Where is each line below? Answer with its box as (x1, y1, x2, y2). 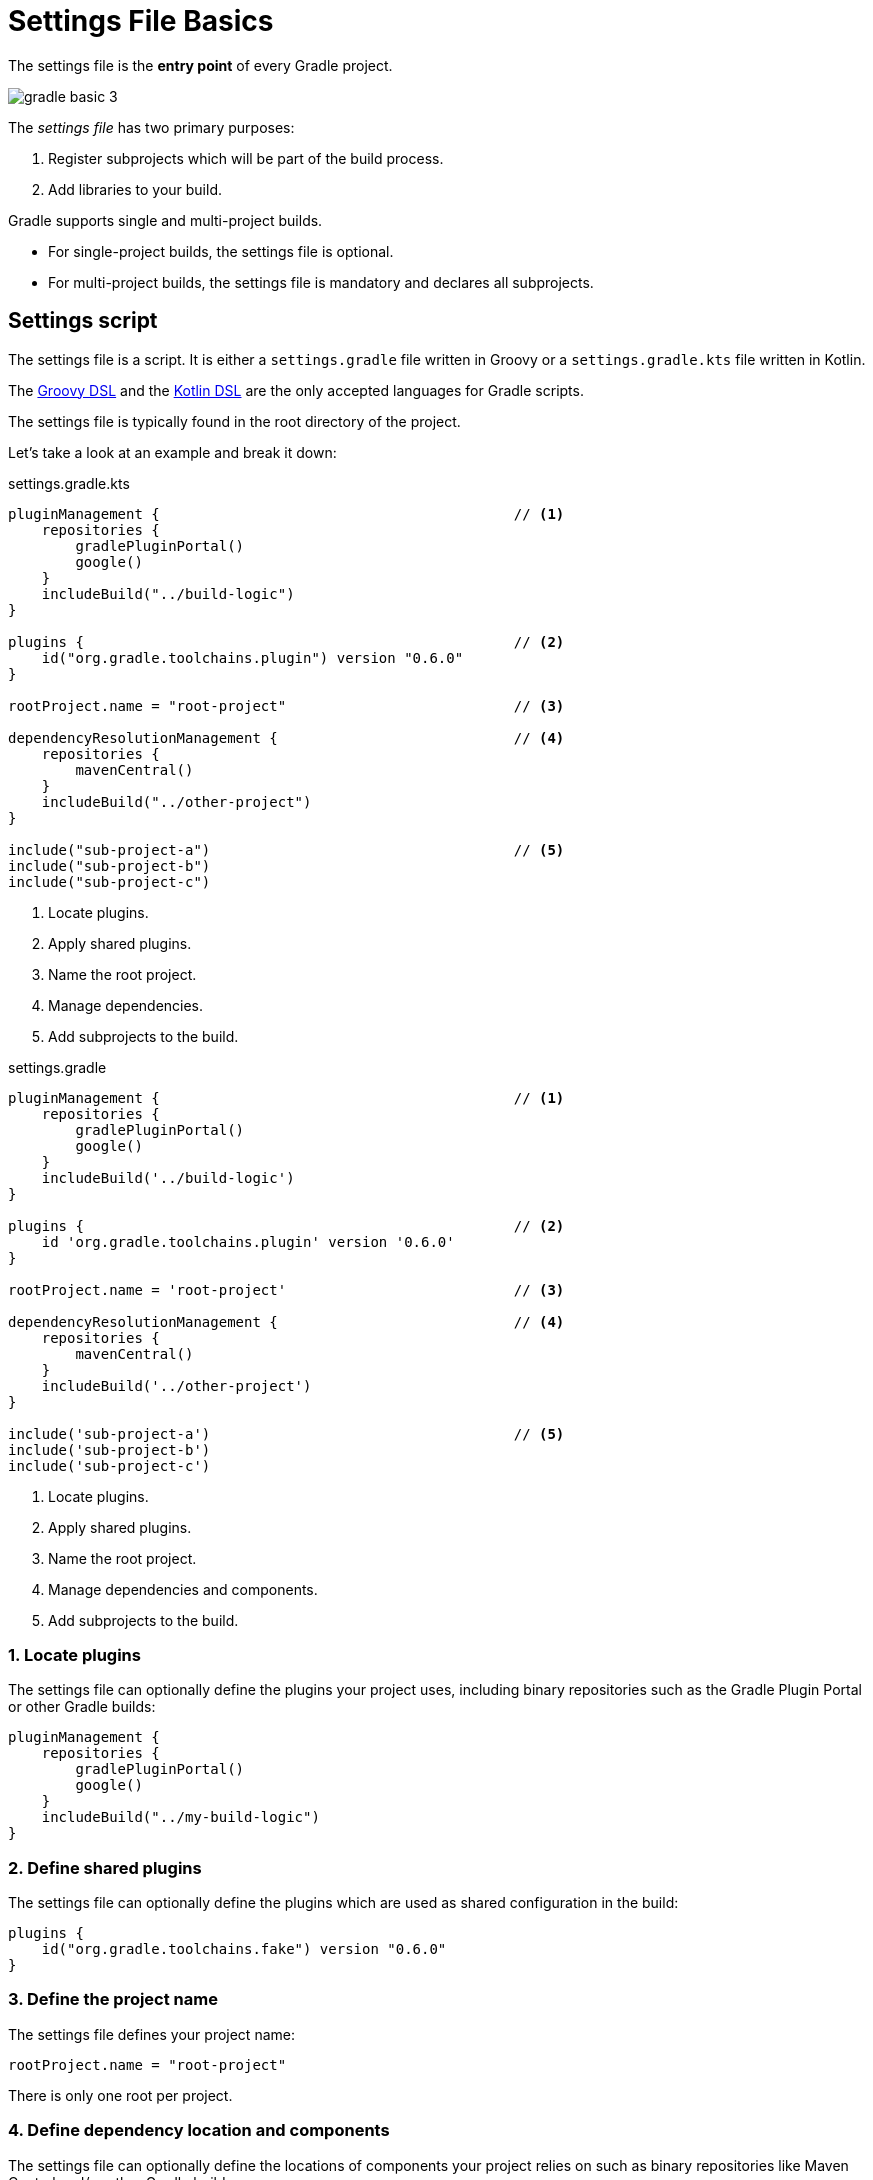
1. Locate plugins (8, 1644, 141, 1665)
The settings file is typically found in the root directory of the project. (8, 412, 461, 430)
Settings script (8, 308, 158, 334)
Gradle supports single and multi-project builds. (8, 211, 323, 229)
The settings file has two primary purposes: (8, 118, 295, 136)
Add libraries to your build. (48, 180, 223, 198)
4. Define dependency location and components (8, 2120, 390, 2141)
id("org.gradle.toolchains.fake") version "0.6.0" (41, 1941, 447, 1958)
